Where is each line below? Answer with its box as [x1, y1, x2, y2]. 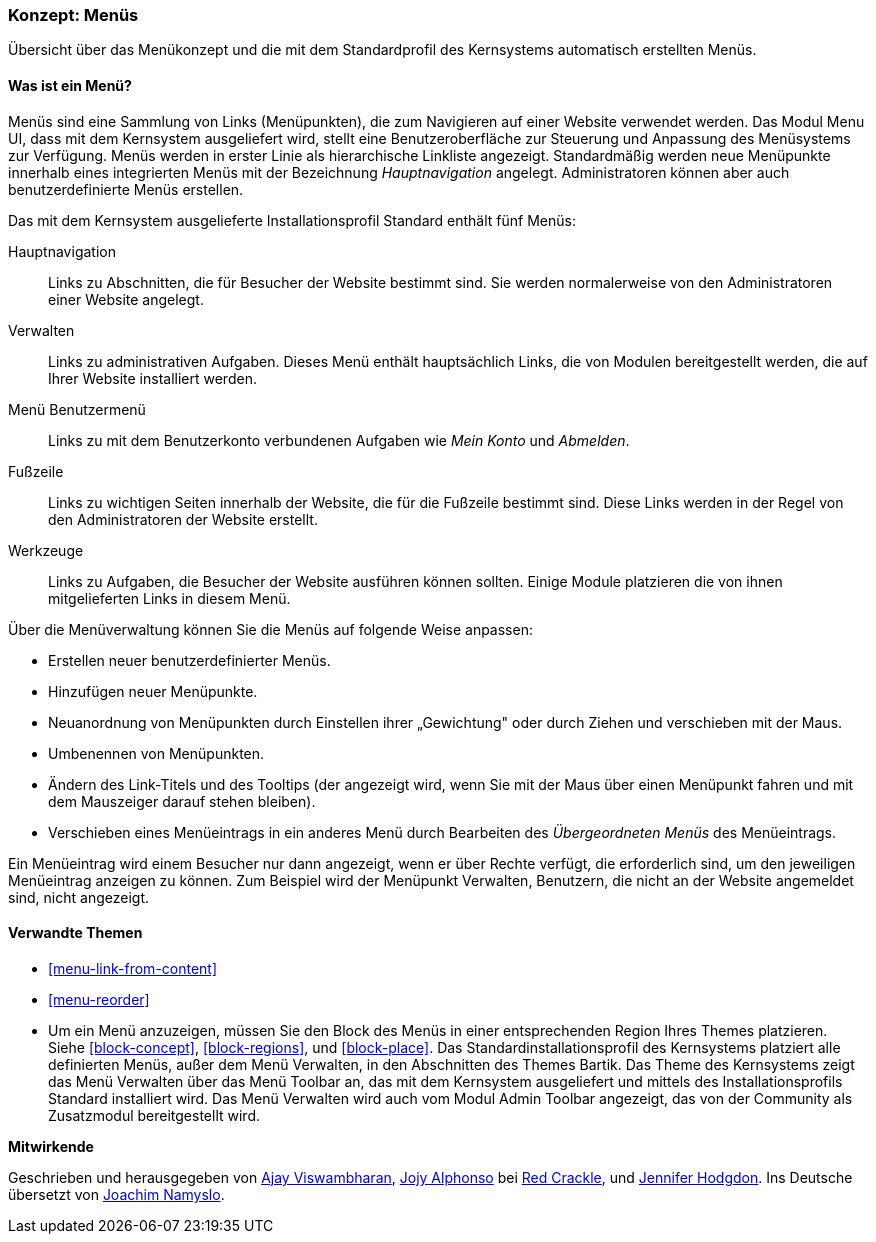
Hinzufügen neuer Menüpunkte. [48, 682, 258, 700]
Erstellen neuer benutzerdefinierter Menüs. [48, 651, 331, 669]
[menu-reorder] [48, 990, 150, 1008]
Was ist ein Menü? [8, 76, 132, 94]
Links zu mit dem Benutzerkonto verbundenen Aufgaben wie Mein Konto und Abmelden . [48, 431, 630, 449]
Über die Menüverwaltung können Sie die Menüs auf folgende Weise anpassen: [8, 620, 533, 638]
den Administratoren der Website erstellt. [48, 510, 318, 528]
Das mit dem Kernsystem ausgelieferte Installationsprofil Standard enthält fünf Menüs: [8, 211, 576, 229]
